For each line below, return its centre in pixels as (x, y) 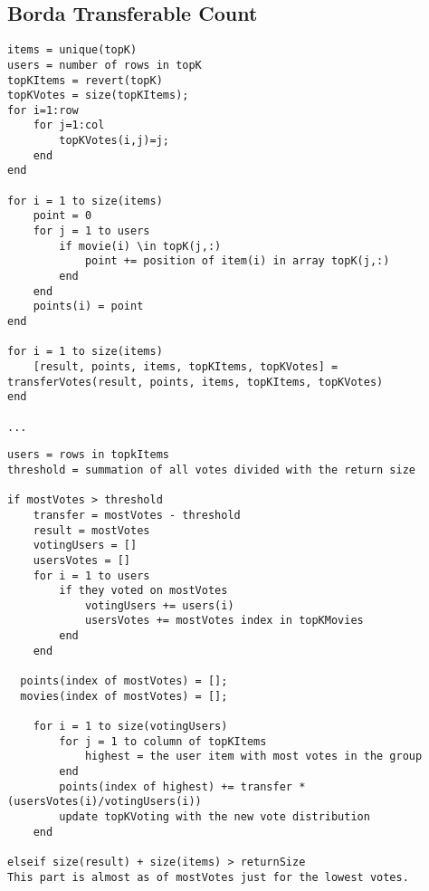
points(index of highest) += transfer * (182, 786)
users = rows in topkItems (88, 455)
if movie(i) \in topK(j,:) (140, 246)
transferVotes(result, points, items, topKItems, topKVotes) (195, 382)
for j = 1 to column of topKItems (163, 741)
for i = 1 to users (91, 575)
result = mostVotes (91, 530)
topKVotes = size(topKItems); (98, 96)
